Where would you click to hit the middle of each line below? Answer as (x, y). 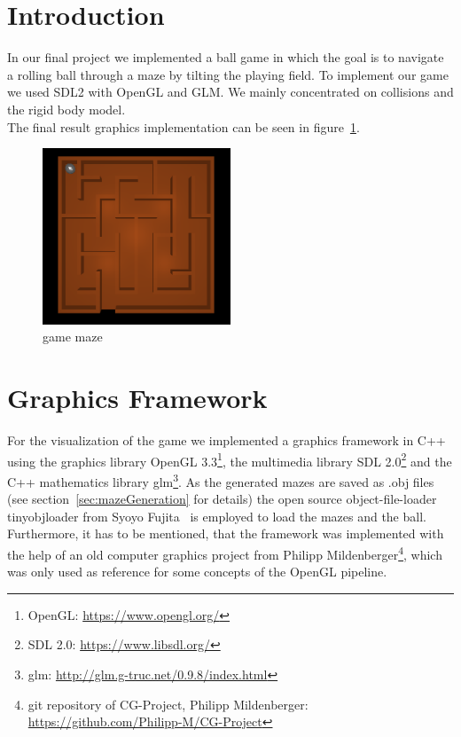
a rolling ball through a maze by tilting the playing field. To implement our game (228, 74)
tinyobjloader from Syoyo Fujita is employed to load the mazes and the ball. (217, 516)
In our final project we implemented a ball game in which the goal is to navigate (226, 57)
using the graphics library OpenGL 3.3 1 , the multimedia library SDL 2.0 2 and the (230, 459)
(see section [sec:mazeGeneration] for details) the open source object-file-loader (222, 499)
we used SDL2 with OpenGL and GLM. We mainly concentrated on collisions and (230, 92)
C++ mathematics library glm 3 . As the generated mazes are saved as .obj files (221, 480)
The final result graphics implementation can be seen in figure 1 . (184, 126)
